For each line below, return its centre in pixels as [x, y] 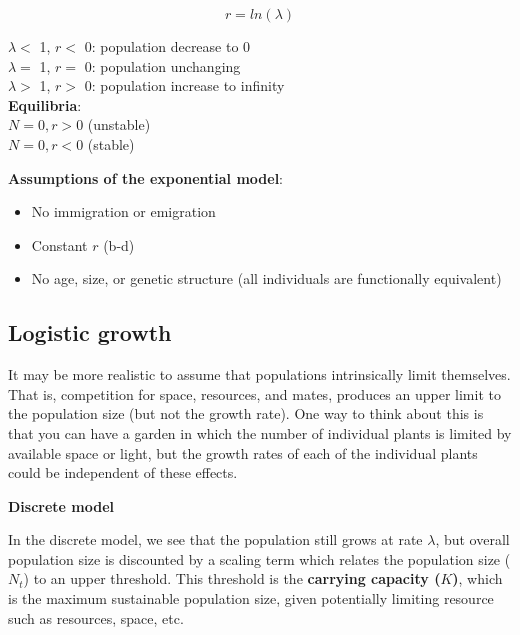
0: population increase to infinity [184, 85]
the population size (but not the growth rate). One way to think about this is [246, 413]
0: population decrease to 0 [167, 46]
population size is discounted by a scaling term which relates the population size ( [259, 558]
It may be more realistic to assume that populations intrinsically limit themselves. [259, 374]
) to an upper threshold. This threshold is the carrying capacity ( [232, 578]
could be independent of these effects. [123, 472]
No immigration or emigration [123, 211]
